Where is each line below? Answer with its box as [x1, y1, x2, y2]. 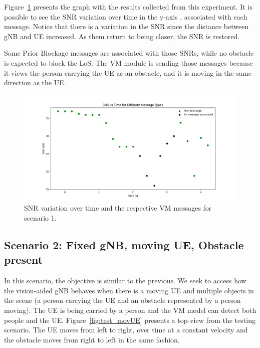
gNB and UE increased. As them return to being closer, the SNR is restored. [4, 31, 240, 41]
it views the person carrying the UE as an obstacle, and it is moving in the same [4, 67, 251, 78]
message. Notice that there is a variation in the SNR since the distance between [4, 21, 249, 32]
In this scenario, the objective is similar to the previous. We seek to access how [4, 275, 246, 286]
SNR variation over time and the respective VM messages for [24, 203, 212, 213]
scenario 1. [24, 212, 57, 223]
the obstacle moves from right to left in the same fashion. [4, 334, 180, 344]
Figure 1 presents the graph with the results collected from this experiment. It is [4, 2, 252, 12]
